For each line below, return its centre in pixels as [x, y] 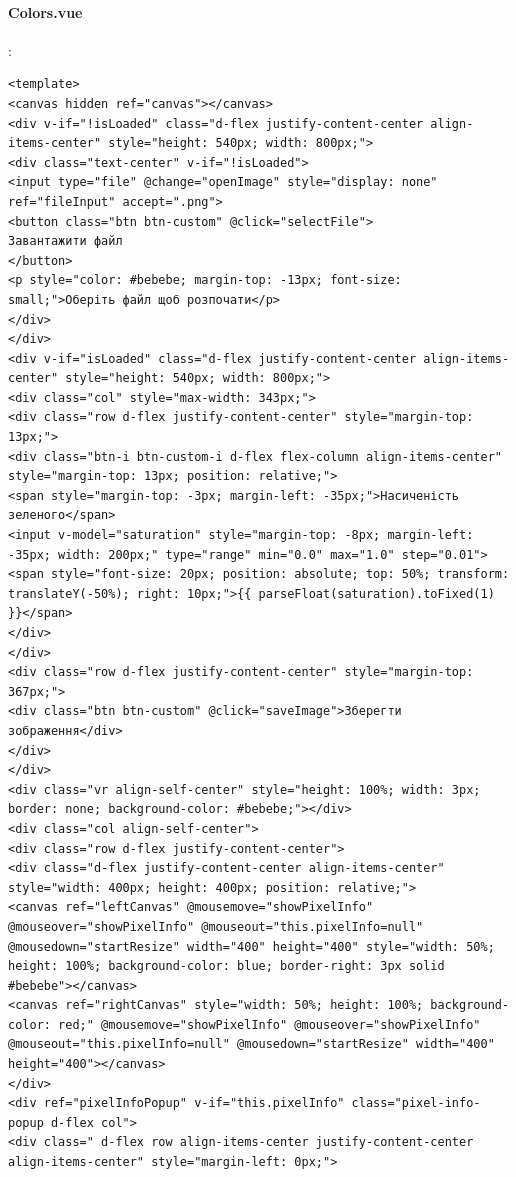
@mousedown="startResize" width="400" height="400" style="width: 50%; [251, 946]
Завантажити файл [65, 241]
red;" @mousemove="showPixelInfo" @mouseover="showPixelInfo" [269, 1024]
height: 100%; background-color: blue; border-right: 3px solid [226, 966]
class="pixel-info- [416, 1103]
